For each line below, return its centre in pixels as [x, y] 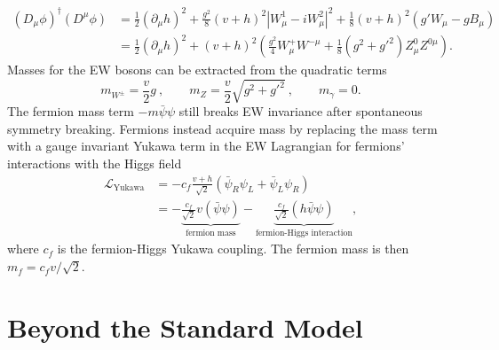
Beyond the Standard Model [185, 327]
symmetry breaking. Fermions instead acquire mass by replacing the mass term [222, 128]
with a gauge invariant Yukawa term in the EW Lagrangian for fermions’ [206, 146]
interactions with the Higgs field [95, 163]
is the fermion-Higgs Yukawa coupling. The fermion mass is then [233, 249]
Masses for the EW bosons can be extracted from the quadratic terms [197, 70]
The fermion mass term [71, 111]
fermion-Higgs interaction [304, 233]
